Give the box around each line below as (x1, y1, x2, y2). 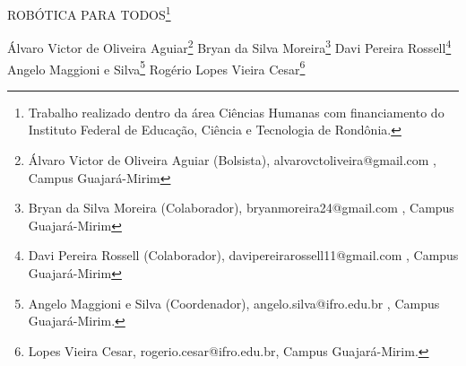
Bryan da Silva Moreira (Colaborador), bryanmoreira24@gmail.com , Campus (28, 198, 454, 217)
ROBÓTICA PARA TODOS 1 (7, 3, 171, 23)
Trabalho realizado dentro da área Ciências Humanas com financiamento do (28, 102, 444, 121)
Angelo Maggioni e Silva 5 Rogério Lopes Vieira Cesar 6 (7, 57, 306, 78)
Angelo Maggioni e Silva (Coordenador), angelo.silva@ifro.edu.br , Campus (28, 293, 440, 312)
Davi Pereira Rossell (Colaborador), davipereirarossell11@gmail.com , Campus (28, 246, 459, 265)
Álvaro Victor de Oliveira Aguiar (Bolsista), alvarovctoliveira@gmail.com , (28, 150, 436, 169)
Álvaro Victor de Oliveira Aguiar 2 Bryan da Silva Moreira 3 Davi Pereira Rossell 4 (7, 36, 452, 57)
